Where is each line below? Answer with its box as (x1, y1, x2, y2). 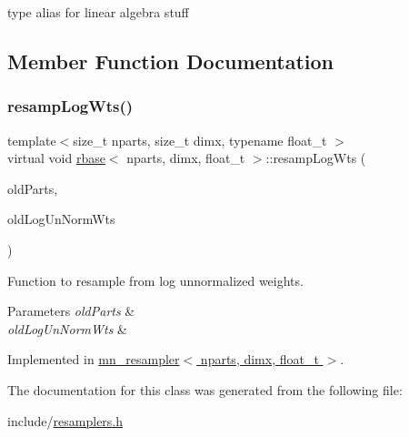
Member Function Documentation (7, 46, 334, 75)
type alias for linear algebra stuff (7, 3, 189, 21)
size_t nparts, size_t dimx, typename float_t (73, 130, 327, 149)
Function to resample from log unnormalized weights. (7, 270, 304, 290)
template (7, 130, 56, 149)
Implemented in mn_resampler (7, 350, 180, 369)
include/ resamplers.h (7, 411, 124, 430)
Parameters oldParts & (7, 301, 135, 320)
